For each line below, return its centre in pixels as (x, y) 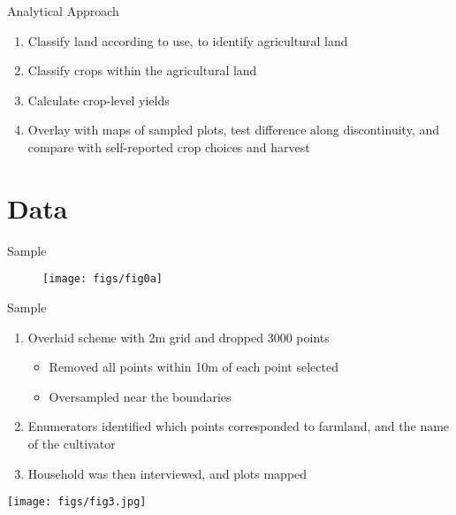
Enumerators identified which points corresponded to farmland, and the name (239, 426)
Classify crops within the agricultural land (142, 70)
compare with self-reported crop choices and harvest (169, 146)
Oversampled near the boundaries (140, 396)
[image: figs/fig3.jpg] (77, 502)
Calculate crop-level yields (99, 100)
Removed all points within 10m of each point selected (194, 367)
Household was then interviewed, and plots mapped (167, 473)
